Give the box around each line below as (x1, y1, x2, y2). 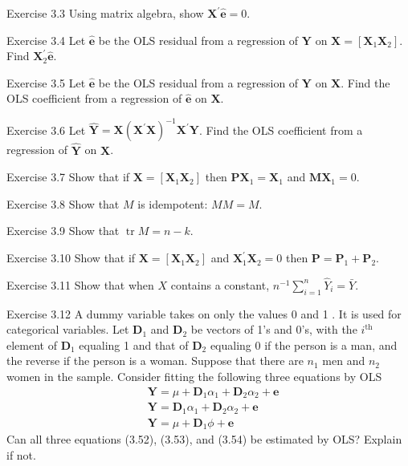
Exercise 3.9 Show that (6, 222, 120, 239)
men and (322, 352, 365, 369)
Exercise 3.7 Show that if (6, 168, 130, 185)
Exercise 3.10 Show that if (6, 249, 136, 266)
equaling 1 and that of (79, 336, 189, 353)
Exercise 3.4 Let (6, 31, 86, 48)
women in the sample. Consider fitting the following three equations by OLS (6, 368, 382, 385)
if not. (6, 446, 36, 463)
